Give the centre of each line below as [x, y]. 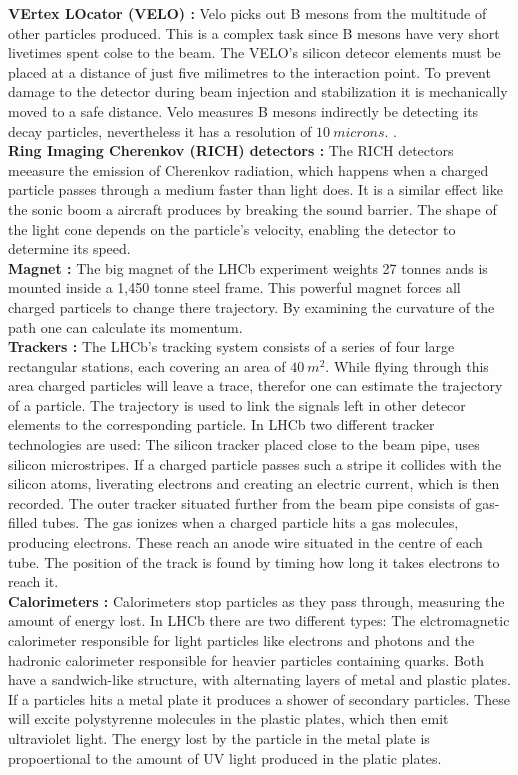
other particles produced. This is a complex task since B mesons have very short [254, 32]
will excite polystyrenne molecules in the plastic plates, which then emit [228, 718]
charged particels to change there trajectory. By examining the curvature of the [251, 306]
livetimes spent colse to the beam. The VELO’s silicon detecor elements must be [254, 52]
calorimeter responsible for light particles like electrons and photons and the [241, 640]
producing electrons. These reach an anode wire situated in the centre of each [245, 542]
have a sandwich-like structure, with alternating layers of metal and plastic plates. [259, 679]
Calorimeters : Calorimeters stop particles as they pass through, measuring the [256, 600]
